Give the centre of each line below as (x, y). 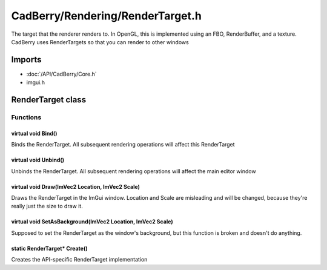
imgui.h (36, 82)
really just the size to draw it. (47, 206)
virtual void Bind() (34, 133)
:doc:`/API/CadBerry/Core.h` (61, 74)
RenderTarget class (49, 100)
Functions (26, 117)
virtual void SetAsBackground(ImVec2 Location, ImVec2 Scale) (92, 222)
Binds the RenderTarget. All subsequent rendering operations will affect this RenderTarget (123, 145)
